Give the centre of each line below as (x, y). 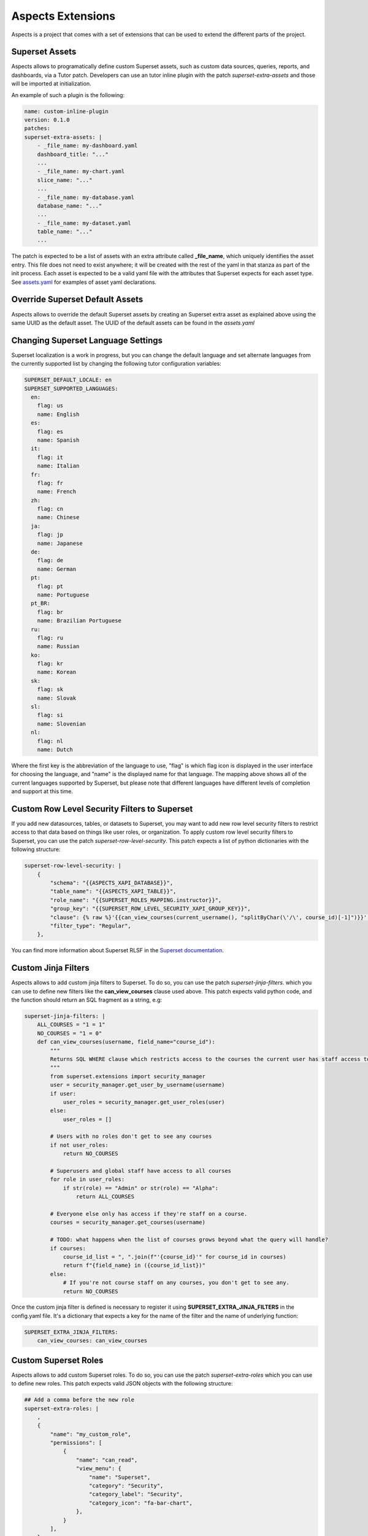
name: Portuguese (63, 595)
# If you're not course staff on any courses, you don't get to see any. (176, 1283)
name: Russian (58, 646)
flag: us (50, 406)
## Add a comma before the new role (79, 1400)
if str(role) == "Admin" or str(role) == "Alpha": (141, 1188)
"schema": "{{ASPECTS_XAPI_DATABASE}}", (112, 883)
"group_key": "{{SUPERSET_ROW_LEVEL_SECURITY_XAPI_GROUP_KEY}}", (150, 909)
